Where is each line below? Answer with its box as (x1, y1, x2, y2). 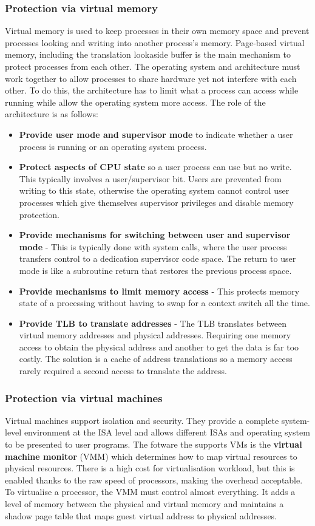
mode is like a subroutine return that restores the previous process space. (19, 264, 292, 276)
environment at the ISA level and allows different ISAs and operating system (24, 426, 310, 439)
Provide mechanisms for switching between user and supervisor (19, 228, 291, 241)
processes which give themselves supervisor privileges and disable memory (19, 196, 294, 208)
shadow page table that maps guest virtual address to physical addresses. (5, 509, 277, 522)
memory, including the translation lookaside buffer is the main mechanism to (5, 48, 291, 61)
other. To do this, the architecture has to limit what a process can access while (5, 84, 299, 97)
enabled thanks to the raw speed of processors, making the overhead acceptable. (5, 473, 303, 486)
